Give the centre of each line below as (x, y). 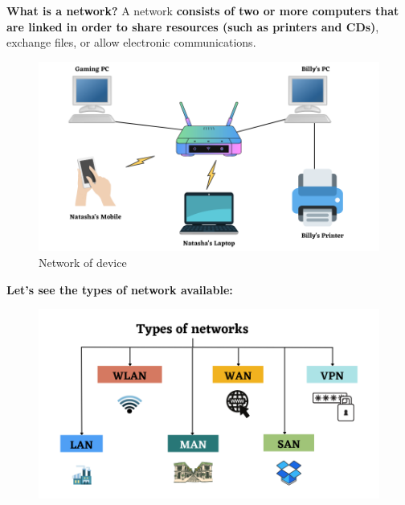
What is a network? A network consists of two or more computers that (203, 10)
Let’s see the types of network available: (120, 289)
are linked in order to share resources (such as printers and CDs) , (193, 26)
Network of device (83, 262)
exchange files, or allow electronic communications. (131, 42)
